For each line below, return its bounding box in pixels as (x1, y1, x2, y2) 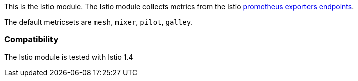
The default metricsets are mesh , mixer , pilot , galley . (4, 18, 193, 26)
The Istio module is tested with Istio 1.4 (4, 52, 133, 61)
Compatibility (4, 34, 59, 45)
